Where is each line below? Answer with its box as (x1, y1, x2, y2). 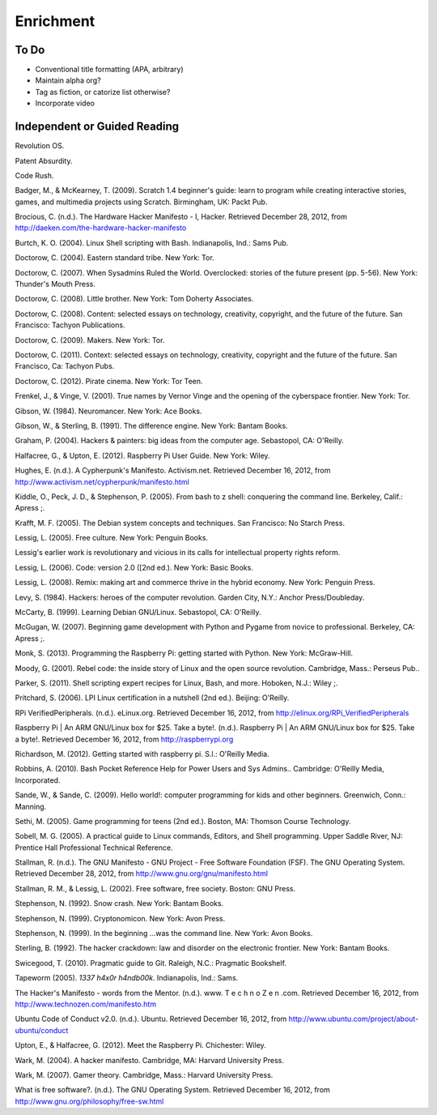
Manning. (15, 801, 47, 811)
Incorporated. (15, 775, 61, 785)
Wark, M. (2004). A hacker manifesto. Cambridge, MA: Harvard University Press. (15, 1055, 285, 1065)
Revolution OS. (15, 141, 65, 151)
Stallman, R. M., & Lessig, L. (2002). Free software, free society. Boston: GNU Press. (15, 883, 295, 893)
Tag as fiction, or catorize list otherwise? (35, 87, 171, 96)
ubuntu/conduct (15, 1025, 69, 1035)
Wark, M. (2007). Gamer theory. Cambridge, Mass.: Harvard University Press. (15, 1070, 274, 1079)
